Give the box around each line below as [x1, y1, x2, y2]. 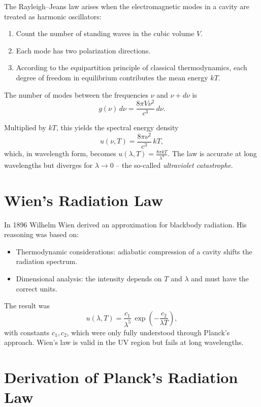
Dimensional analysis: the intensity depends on [16, 273, 162, 283]
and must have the [191, 273, 249, 283]
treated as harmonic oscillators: [4, 11, 102, 21]
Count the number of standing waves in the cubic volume [16, 28, 194, 39]
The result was [4, 300, 50, 311]
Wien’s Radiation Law [4, 189, 164, 210]
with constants [4, 327, 50, 337]
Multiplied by [4, 122, 46, 133]
